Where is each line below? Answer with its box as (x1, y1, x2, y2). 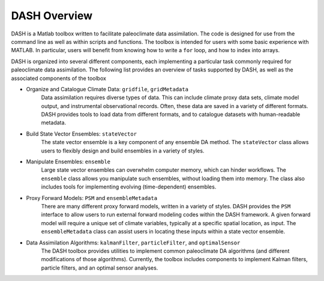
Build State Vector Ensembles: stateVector (26, 130, 137, 137)
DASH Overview (11, 9, 93, 22)
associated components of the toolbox (11, 74, 106, 82)
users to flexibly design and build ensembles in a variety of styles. (41, 147, 205, 154)
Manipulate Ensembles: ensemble (26, 158, 111, 165)
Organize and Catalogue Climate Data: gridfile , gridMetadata (26, 85, 189, 92)
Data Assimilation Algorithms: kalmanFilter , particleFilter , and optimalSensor (26, 239, 241, 246)
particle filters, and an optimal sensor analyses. (41, 264, 158, 271)
